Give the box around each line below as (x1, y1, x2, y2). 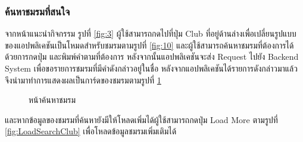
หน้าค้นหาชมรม (29, 93, 76, 106)
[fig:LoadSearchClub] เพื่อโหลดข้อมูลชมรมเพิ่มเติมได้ (5, 125, 177, 137)
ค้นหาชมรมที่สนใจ (5, 4, 70, 18)
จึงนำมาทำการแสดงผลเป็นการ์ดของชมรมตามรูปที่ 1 (5, 73, 161, 86)
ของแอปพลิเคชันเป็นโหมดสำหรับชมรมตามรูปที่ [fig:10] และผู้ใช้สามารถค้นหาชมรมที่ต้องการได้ (5, 38, 294, 51)
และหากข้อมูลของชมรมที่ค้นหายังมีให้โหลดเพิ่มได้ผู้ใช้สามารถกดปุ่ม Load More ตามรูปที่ (5, 113, 278, 125)
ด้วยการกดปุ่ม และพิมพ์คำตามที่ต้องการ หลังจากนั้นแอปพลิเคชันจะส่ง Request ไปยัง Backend (5, 50, 299, 63)
